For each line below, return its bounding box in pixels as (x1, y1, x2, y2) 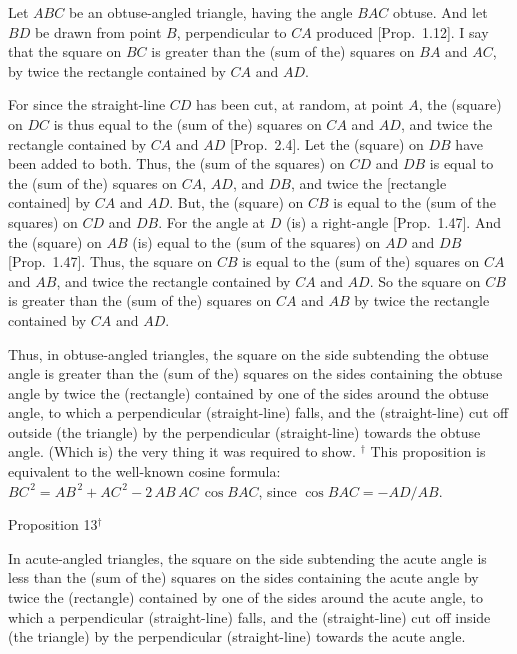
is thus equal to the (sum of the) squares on (53, 113, 322, 134)
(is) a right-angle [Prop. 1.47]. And (285, 211, 501, 232)
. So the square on (369, 270, 481, 291)
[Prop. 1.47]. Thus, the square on (8, 251, 213, 272)
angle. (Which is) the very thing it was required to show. (8, 441, 357, 462)
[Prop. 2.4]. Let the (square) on (229, 133, 424, 154)
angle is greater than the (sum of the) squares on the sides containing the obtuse (8, 363, 503, 384)
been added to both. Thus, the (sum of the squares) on (8, 153, 345, 174)
